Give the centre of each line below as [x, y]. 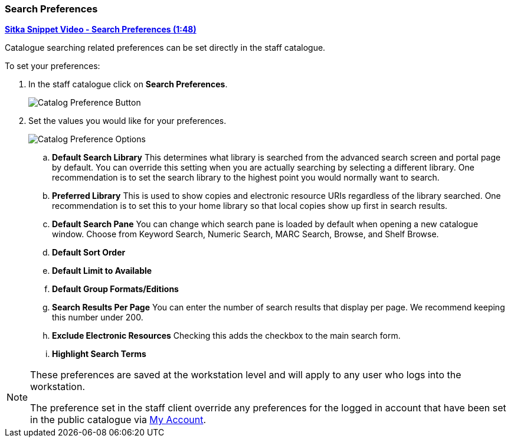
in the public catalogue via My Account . [118, 420]
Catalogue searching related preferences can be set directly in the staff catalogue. [165, 48]
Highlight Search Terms [99, 354]
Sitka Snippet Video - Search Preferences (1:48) [101, 30]
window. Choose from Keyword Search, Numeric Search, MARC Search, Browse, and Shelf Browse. [245, 234]
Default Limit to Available [102, 271]
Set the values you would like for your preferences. [127, 121]
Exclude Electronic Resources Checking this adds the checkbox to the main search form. [226, 336]
